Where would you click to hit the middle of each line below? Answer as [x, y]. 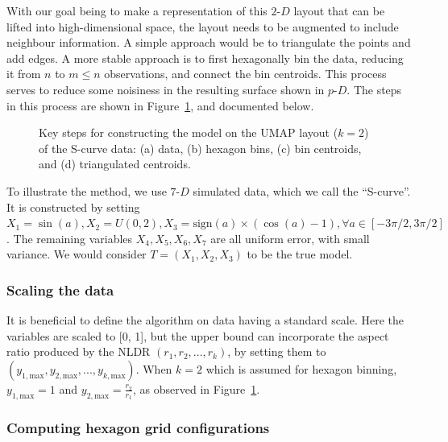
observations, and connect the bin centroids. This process [245, 74]
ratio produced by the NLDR [79, 351]
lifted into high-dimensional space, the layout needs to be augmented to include [203, 26]
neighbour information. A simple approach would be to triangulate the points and [209, 42]
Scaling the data [60, 289]
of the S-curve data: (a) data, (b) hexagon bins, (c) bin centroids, [200, 148]
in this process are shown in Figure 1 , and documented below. [160, 105]
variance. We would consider [77, 254]
